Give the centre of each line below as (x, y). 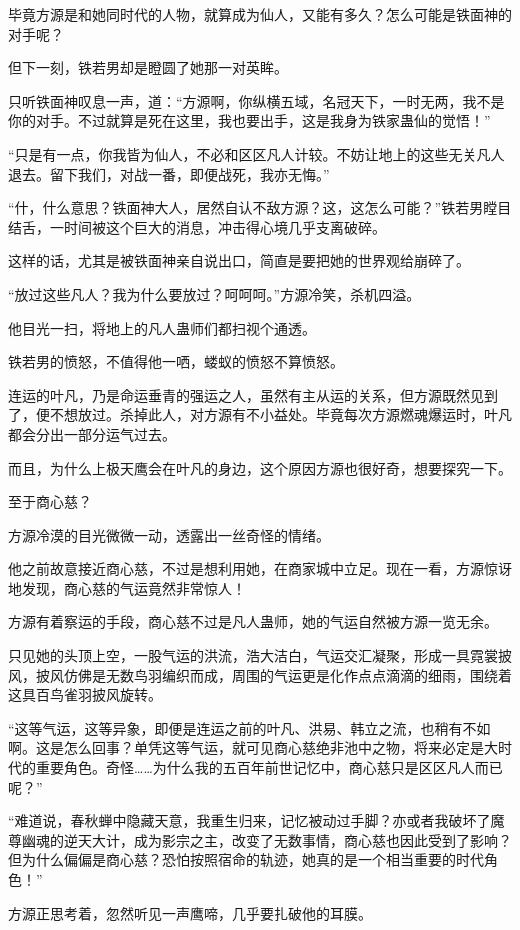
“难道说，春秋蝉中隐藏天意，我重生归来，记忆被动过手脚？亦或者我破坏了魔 (256, 820)
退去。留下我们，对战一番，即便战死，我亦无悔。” (169, 173)
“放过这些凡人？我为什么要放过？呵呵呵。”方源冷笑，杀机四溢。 (214, 293)
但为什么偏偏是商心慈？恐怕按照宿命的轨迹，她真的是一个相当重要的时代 (246, 859)
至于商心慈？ (50, 501)
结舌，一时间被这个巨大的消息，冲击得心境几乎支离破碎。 (197, 226)
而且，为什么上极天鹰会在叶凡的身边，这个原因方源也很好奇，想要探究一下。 (260, 467)
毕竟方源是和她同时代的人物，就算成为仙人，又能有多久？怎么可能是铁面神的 (260, 14)
